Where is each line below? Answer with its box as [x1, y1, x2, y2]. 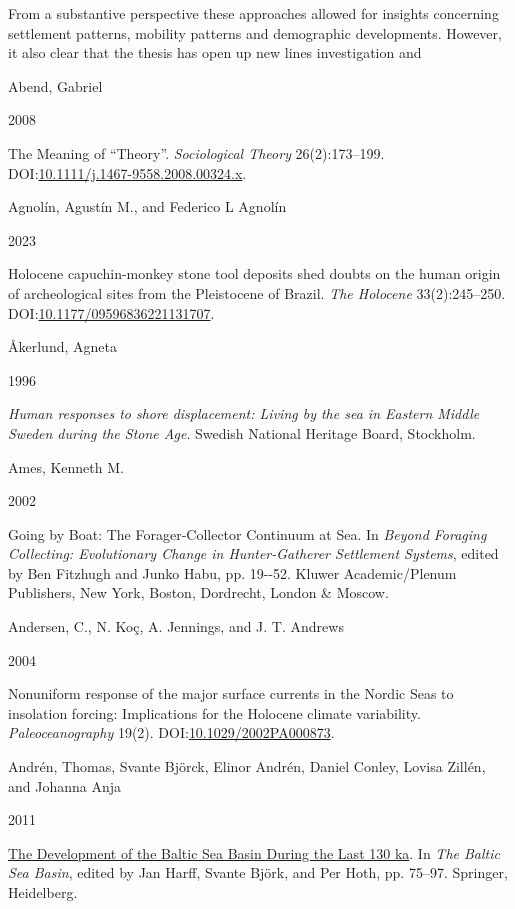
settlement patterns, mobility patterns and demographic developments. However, [8, 22, 502, 43]
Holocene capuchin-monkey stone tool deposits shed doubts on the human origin [8, 263, 501, 284]
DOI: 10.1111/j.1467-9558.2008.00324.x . [8, 162, 247, 183]
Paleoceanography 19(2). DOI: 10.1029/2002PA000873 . [8, 722, 335, 743]
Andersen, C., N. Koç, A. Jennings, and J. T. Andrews [8, 616, 344, 637]
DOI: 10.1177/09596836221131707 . [8, 302, 215, 323]
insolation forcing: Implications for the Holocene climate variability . [8, 702, 421, 723]
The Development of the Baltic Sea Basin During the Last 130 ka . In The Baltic [8, 842, 500, 863]
